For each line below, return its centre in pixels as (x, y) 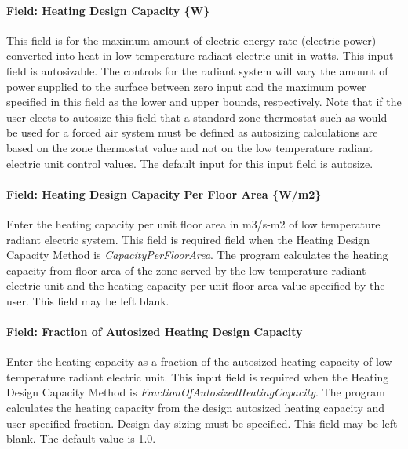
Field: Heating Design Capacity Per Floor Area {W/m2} (164, 193)
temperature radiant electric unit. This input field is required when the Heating (198, 376)
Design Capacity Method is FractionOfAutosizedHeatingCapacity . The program (196, 392)
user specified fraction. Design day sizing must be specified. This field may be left (202, 423)
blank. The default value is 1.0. (81, 438)
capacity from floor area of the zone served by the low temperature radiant (186, 270)
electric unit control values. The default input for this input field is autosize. (190, 163)
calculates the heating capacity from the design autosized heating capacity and (196, 408)
